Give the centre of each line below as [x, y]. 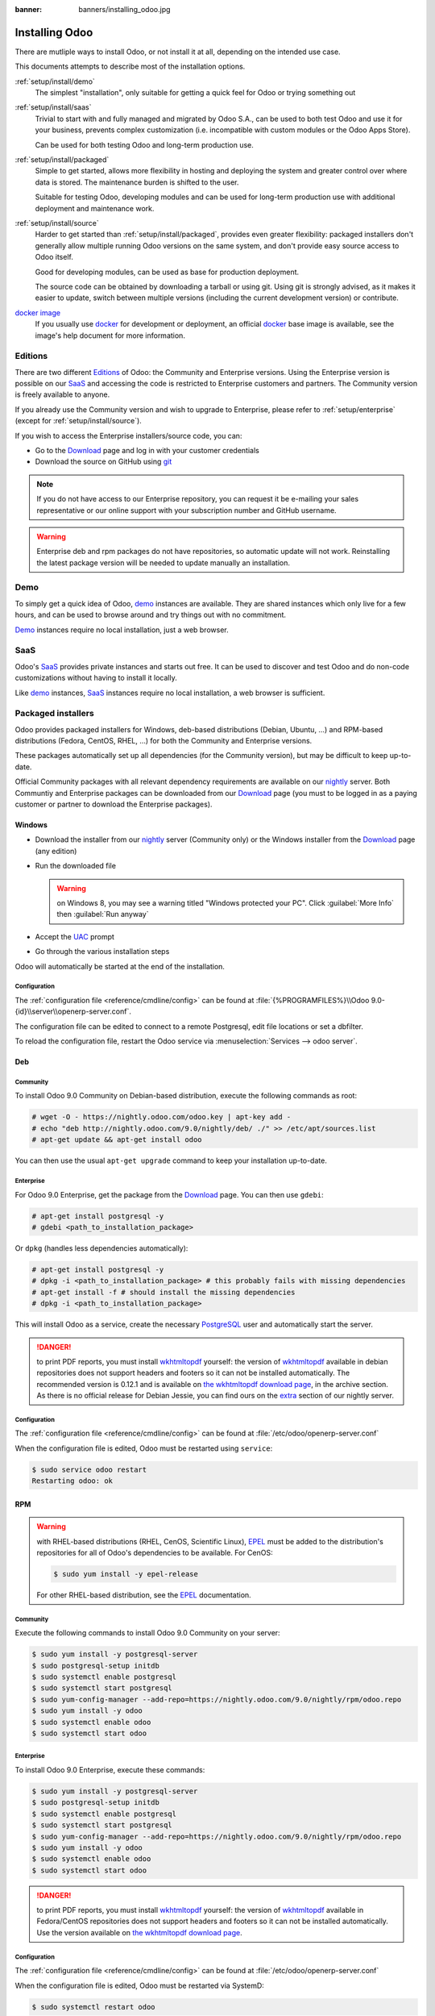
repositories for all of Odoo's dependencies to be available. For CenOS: [155, 1552]
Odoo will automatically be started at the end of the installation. [120, 966]
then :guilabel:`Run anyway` [103, 914]
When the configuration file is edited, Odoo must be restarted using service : [144, 1448]
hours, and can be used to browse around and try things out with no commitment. [150, 615]
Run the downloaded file [76, 866]
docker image [37, 312]
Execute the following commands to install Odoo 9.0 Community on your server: [148, 1633]
